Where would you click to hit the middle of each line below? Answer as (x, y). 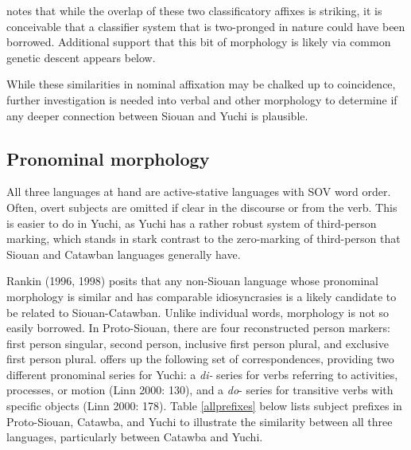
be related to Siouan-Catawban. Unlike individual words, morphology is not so (198, 312)
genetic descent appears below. (81, 57)
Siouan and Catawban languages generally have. (124, 254)
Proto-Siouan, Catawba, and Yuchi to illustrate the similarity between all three (200, 421)
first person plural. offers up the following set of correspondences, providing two (200, 359)
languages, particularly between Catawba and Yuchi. (135, 437)
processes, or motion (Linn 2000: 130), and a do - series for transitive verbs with (200, 390)
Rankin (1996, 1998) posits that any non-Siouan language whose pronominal (192, 281)
